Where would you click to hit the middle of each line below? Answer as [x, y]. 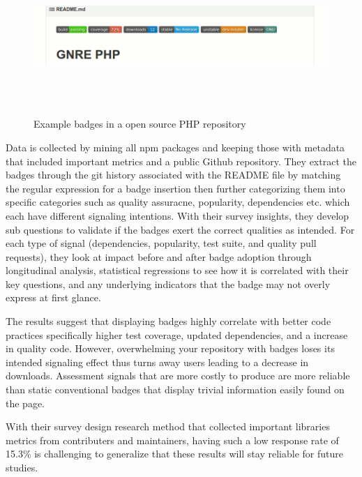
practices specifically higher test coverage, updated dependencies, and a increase [177, 334]
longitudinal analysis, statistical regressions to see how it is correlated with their [177, 270]
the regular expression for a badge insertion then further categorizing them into [175, 188]
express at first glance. [53, 297]
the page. [25, 403]
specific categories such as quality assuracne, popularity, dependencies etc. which [178, 202]
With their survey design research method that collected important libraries [168, 426]
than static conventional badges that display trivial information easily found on [175, 389]
